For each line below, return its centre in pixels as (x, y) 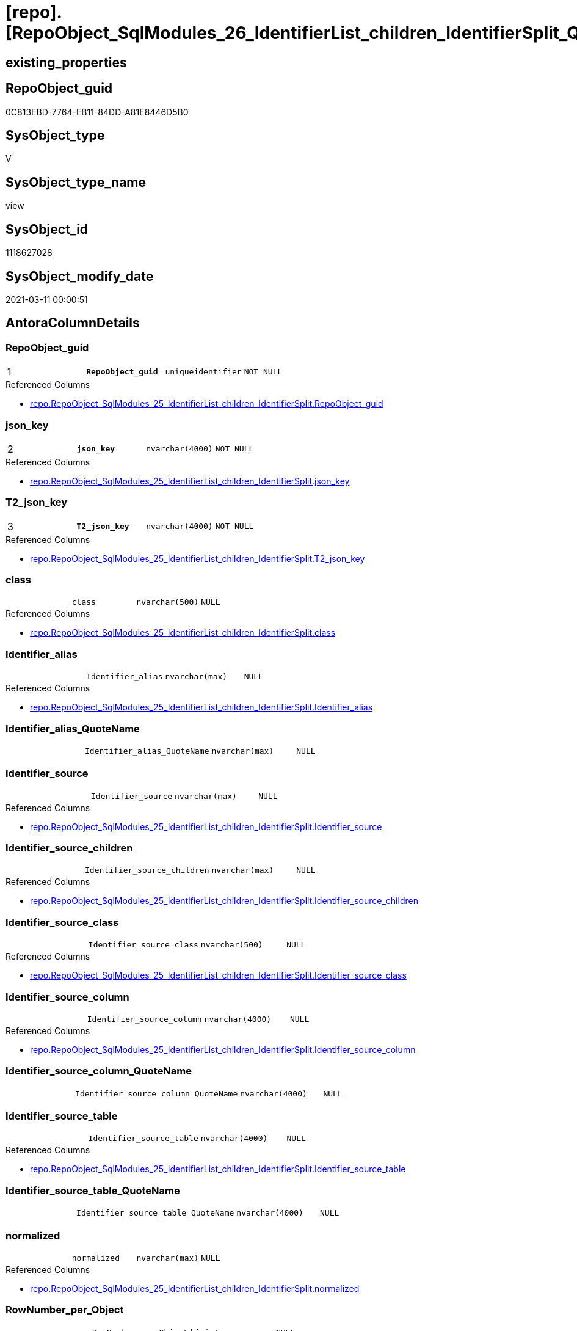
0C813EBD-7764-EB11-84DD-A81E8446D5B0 (97, 112)
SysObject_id (47, 229)
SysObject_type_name (76, 182)
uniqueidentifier (203, 371)
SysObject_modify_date (80, 276)
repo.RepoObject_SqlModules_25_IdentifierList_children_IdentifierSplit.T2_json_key (198, 558)
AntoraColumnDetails (73, 323)
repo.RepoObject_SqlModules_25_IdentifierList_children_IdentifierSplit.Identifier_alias (201, 707)
